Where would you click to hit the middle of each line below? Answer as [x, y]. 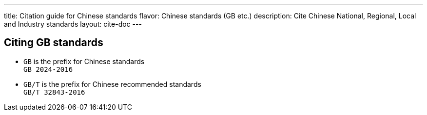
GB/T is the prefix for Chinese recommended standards [112, 84]
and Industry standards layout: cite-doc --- [73, 24]
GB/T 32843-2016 [54, 92]
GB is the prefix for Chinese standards [84, 61]
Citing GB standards [54, 43]
